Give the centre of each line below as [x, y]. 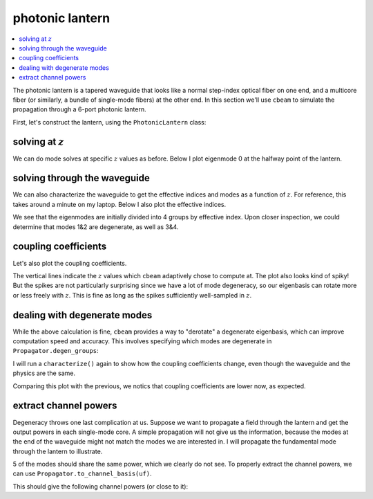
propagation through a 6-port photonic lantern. [79, 109]
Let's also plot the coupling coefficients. [70, 263]
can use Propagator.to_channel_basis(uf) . [82, 473]
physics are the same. [44, 373]
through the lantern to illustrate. [58, 451]
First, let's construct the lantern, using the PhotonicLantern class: [109, 122]
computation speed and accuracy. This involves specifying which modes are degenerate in [142, 341]
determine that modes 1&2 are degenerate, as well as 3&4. [96, 227]
